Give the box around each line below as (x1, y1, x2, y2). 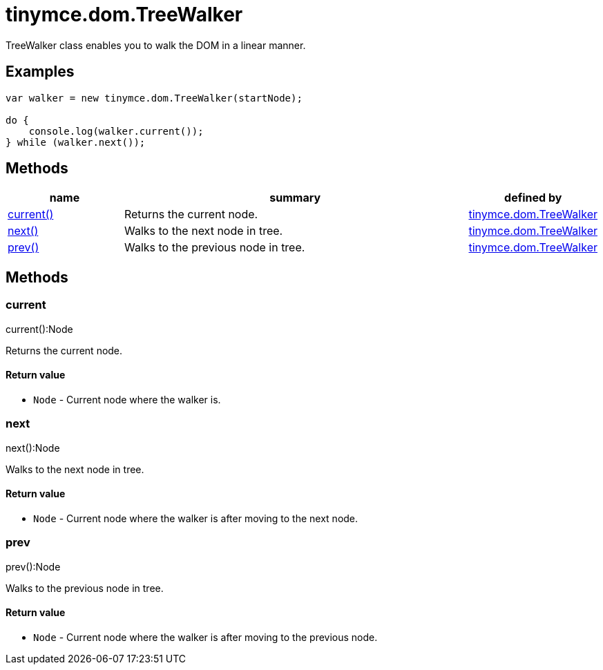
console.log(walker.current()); (28, 125, 204, 137)
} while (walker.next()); (6, 136, 146, 148)
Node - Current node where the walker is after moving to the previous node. (33, 631, 378, 643)
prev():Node (6, 560, 61, 573)
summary (269, 191, 321, 205)
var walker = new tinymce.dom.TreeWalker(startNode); (6, 92, 303, 104)
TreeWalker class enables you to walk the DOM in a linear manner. (6, 39, 306, 51)
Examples (6, 63, 75, 81)
